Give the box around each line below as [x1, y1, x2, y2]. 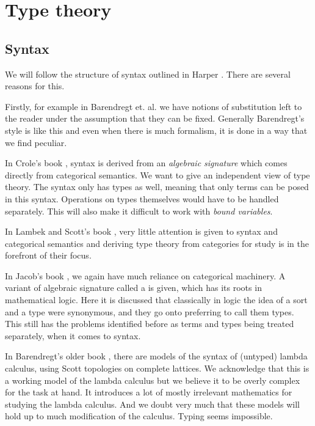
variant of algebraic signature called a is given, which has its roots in [5, 281, 262, 294]
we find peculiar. [5, 136, 67, 149]
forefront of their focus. [5, 249, 92, 262]
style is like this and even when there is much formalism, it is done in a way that [5, 123, 308, 136]
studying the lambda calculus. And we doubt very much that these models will [5, 397, 300, 410]
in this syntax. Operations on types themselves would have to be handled [5, 192, 279, 205]
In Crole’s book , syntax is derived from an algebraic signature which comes [5, 156, 288, 169]
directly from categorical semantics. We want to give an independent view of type [5, 168, 310, 181]
